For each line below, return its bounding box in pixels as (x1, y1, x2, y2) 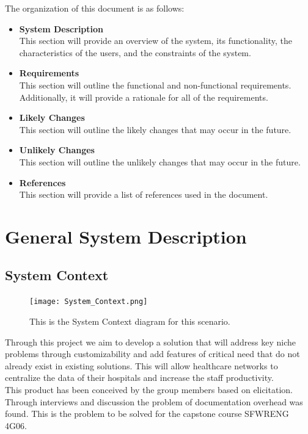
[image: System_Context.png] (29, 297, 148, 306)
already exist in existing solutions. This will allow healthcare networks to (5, 359, 278, 372)
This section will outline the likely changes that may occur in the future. (19, 123, 291, 136)
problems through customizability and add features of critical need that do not (5, 347, 300, 360)
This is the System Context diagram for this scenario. (29, 314, 230, 327)
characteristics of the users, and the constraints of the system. (19, 46, 251, 59)
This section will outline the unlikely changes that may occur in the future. (19, 155, 301, 168)
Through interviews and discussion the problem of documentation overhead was (5, 395, 303, 408)
